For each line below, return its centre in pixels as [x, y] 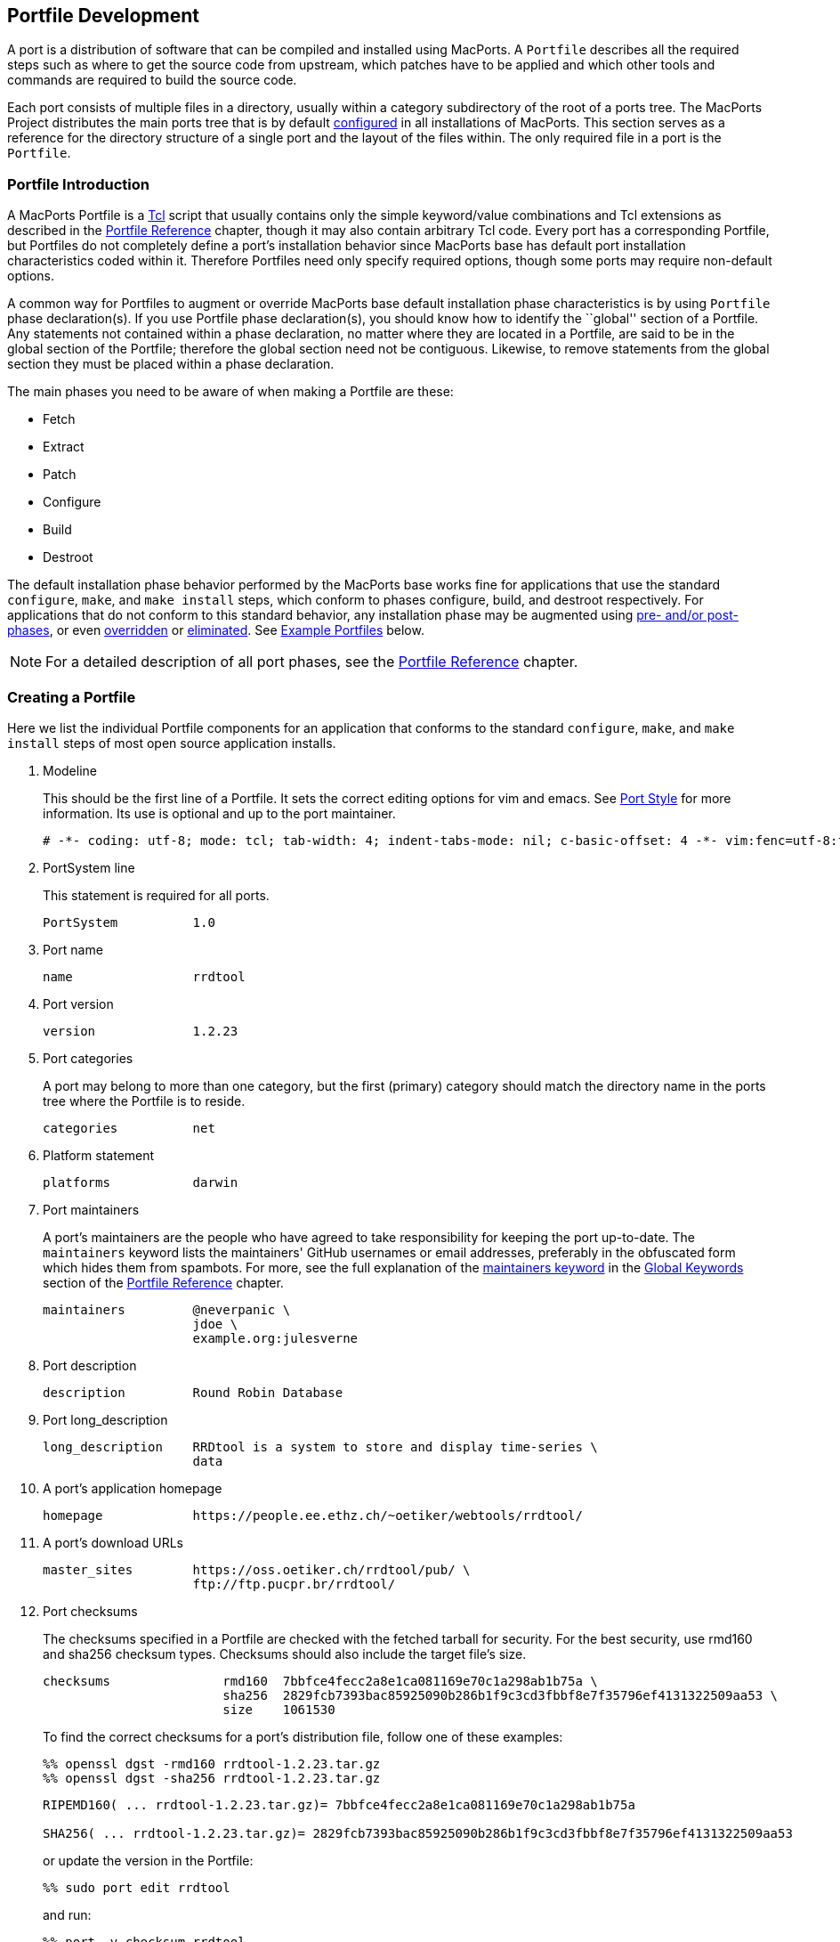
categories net [129, 1128]
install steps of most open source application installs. [172, 743]
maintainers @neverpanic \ [167, 1309]
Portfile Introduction [78, 184]
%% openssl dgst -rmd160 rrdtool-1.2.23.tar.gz [212, 1763]
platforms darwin [141, 1182]
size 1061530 [279, 1709]
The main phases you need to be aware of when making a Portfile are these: [230, 392]
